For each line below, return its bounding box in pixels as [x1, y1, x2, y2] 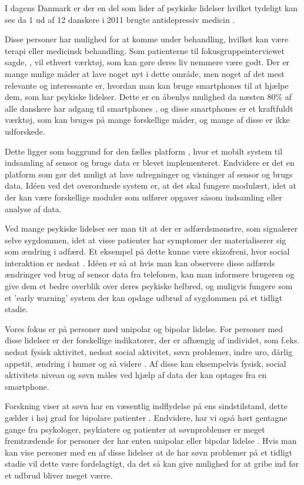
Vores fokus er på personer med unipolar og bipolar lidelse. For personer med [5, 322, 283, 335]
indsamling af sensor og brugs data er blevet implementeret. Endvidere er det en [5, 156, 295, 169]
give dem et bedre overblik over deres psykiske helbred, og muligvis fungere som [5, 280, 293, 292]
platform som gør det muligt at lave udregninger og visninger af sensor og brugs [5, 168, 293, 180]
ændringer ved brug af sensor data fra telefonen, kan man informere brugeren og [5, 268, 295, 280]
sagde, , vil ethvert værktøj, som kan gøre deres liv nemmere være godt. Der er [5, 56, 290, 68]
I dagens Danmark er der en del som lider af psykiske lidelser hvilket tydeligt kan [5, 2, 298, 14]
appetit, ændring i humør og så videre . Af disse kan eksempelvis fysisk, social [5, 357, 286, 369]
